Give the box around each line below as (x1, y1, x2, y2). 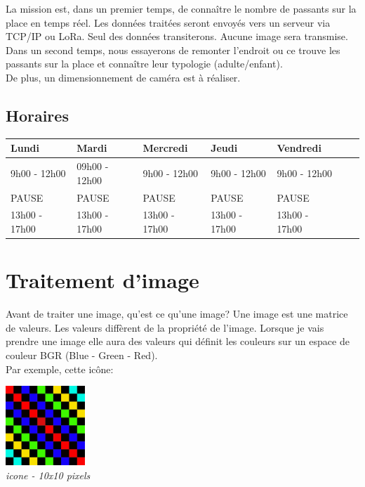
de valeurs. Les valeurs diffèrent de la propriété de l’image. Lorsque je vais (6, 320, 324, 335)
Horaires (6, 104, 69, 126)
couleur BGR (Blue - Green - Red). (6, 347, 158, 362)
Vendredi (277, 141, 321, 155)
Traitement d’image (6, 266, 199, 294)
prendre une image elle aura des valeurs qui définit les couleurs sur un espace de (6, 334, 350, 349)
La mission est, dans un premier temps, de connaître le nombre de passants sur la (6, 1, 357, 15)
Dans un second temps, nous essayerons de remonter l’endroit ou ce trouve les (6, 42, 340, 57)
